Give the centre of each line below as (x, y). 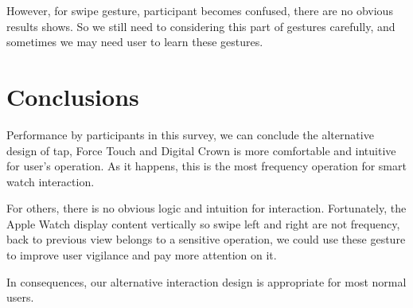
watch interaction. (51, 181)
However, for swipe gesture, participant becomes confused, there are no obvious (200, 10)
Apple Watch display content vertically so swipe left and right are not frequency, (203, 223)
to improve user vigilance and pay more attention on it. (142, 255)
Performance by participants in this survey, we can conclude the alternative (190, 134)
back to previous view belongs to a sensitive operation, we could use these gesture (206, 239)
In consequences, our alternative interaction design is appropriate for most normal (206, 281)
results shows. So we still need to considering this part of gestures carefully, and (201, 26)
